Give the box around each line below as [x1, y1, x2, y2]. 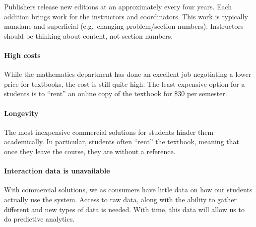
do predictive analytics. [4, 214, 75, 224]
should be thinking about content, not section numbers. [4, 30, 173, 41]
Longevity [4, 108, 39, 118]
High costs [4, 50, 41, 60]
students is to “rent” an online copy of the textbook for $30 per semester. [4, 88, 227, 99]
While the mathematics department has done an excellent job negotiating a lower [4, 69, 252, 79]
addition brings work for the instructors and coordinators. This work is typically [4, 11, 248, 21]
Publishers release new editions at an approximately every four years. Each [4, 1, 232, 11]
